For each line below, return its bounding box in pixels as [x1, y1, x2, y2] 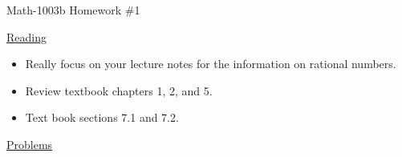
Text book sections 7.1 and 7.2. [25, 109, 179, 126]
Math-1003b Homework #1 [6, 2, 140, 18]
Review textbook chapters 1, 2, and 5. [25, 82, 213, 99]
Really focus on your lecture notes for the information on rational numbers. [25, 55, 396, 72]
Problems [6, 135, 53, 152]
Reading [6, 28, 47, 45]
